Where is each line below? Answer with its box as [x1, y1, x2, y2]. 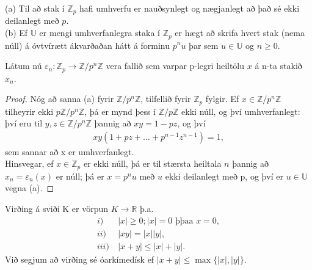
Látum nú [5, 59, 42, 72]
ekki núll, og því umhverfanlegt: [181, 104, 300, 117]
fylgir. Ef [205, 92, 239, 105]
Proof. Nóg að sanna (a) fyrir [5, 92, 114, 105]
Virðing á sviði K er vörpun [5, 202, 108, 215]
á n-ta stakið [255, 59, 302, 72]
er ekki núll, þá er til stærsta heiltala [83, 157, 222, 170]
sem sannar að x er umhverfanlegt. [5, 145, 134, 158]
